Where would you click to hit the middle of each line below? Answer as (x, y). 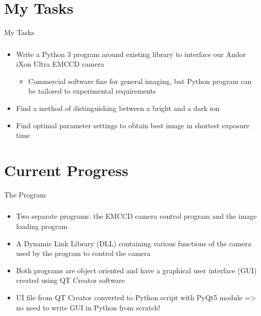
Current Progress (66, 170)
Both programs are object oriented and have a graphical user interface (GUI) (136, 270)
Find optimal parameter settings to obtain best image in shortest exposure (133, 125)
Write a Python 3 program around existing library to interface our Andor (131, 54)
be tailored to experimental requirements (92, 91)
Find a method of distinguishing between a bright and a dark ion (118, 108)
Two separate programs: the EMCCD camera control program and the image (136, 216)
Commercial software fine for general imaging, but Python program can (140, 81)
